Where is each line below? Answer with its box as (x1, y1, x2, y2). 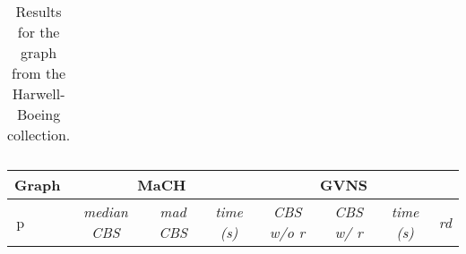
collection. (7, 124, 71, 145)
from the (12, 63, 66, 83)
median (82, 201, 128, 222)
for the (17, 21, 60, 42)
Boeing (16, 104, 61, 124)
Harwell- (12, 83, 65, 104)
